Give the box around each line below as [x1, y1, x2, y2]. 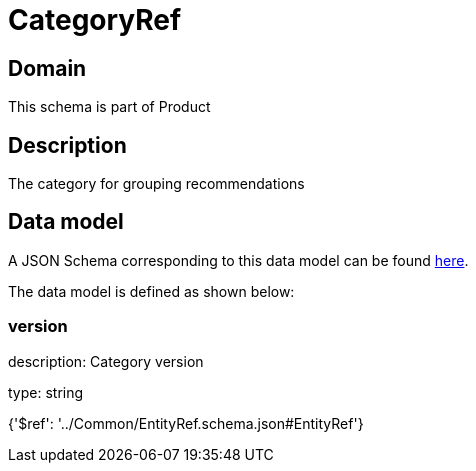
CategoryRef [8, 3, 182, 37]
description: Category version [8, 352, 204, 370]
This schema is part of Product [8, 98, 211, 116]
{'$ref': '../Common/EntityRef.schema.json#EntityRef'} [8, 414, 364, 432]
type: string [8, 383, 84, 401]
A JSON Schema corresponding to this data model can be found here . [8, 251, 469, 269]
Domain [8, 55, 87, 81]
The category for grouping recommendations [8, 175, 305, 193]
